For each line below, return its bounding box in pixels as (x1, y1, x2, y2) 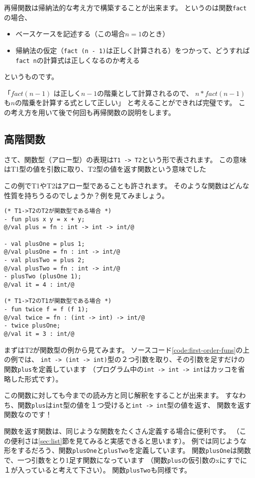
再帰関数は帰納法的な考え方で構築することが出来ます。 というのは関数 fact (4, 2, 247, 12)
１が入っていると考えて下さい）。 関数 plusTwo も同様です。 (4, 464, 191, 475)
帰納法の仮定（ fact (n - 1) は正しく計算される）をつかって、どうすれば (15, 45, 250, 55)
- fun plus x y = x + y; (4, 215, 85, 223)
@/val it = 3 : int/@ (4, 330, 75, 338)
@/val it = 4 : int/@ (4, 281, 75, 289)
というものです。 (4, 71, 58, 82)
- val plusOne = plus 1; (4, 240, 85, 247)
